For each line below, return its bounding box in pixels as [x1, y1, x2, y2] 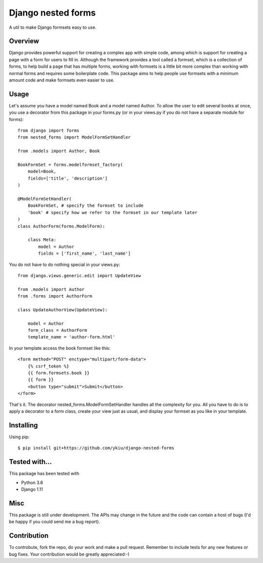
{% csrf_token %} [27, 363, 69, 369]
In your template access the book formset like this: [9, 345, 111, 351]
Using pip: [9, 434, 30, 440]
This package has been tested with [9, 471, 80, 477]
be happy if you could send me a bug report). [9, 519, 100, 524]
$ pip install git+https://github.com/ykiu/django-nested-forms [18, 445, 175, 451]
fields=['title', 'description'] [27, 176, 108, 181]
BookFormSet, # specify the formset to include [27, 203, 144, 208]
